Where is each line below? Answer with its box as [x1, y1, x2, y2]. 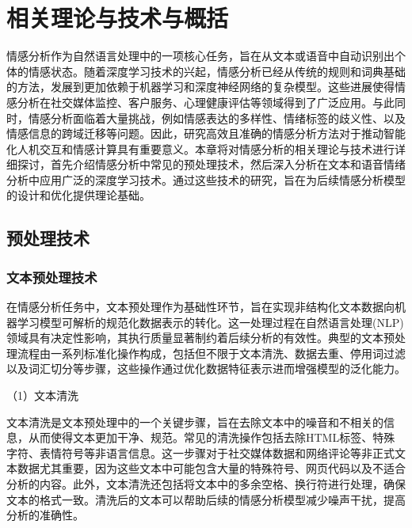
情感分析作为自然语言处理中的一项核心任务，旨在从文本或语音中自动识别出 [6, 47, 395, 64]
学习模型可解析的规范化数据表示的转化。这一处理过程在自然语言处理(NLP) [17, 313, 404, 330]
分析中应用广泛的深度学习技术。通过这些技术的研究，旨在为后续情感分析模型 [6, 171, 406, 188]
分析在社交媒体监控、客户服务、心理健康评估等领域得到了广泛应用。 [17, 93, 372, 110]
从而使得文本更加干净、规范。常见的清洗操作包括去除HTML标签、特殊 [28, 429, 395, 446]
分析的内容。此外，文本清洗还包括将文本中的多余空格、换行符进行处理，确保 [6, 476, 406, 492]
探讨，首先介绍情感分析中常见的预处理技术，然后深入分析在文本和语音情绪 [17, 156, 406, 173]
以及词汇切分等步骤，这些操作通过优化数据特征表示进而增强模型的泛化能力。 [6, 360, 406, 377]
